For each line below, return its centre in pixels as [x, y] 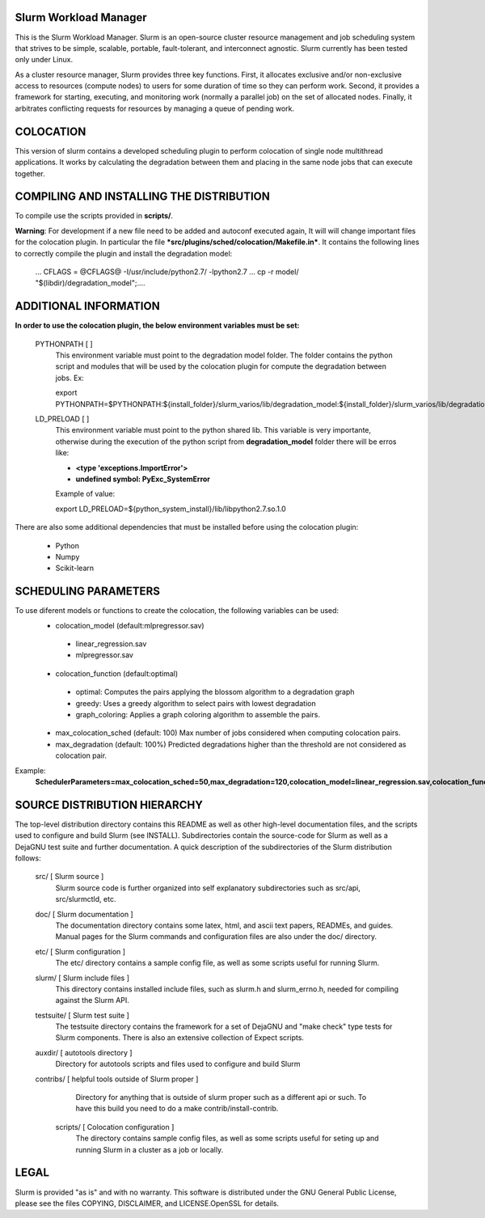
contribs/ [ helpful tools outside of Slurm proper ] [117, 1079]
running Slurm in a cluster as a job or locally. [150, 1149]
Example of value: [85, 494]
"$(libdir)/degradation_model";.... [90, 283]
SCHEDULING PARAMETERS [88, 592]
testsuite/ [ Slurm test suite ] [82, 1015]
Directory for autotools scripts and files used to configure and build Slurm [178, 1064]
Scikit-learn [75, 568]
